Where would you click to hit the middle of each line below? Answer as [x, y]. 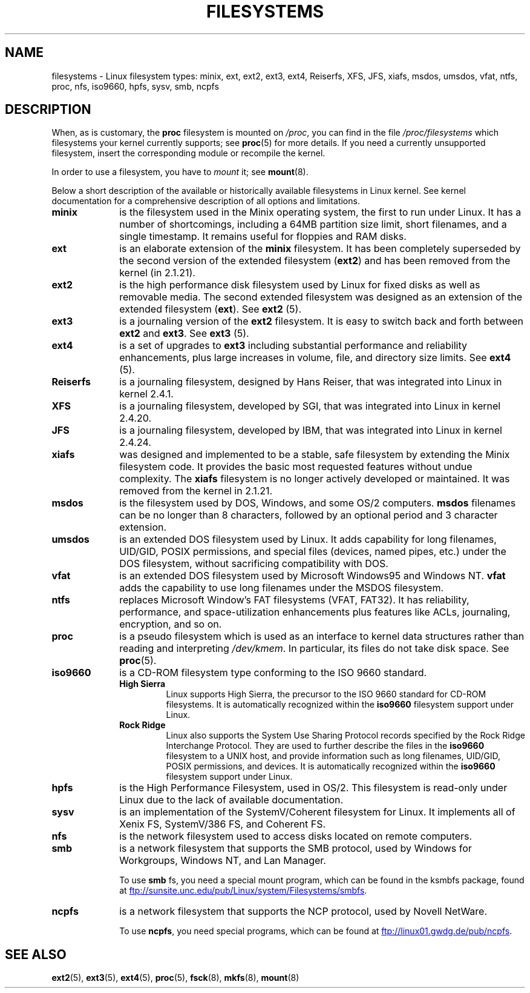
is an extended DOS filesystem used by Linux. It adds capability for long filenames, [308, 540]
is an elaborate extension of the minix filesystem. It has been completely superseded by [320, 249]
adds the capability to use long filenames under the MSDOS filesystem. [282, 588]
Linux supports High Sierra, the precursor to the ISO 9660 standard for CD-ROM [326, 694]
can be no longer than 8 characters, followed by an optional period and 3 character [309, 515]
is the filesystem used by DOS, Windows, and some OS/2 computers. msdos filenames [318, 503]
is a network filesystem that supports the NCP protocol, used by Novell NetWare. [303, 912]
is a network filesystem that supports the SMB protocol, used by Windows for [296, 849]
